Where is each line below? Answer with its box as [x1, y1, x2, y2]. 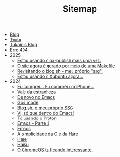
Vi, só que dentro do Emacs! [17, 110, 74, 116]
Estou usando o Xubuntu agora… [17, 73, 84, 79]
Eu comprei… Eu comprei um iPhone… [17, 84, 95, 90]
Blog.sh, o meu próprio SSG [17, 105, 73, 111]
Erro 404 [9, 47, 28, 53]
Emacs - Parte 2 [17, 120, 50, 126]
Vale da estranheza [17, 89, 56, 95]
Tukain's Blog [9, 42, 38, 48]
